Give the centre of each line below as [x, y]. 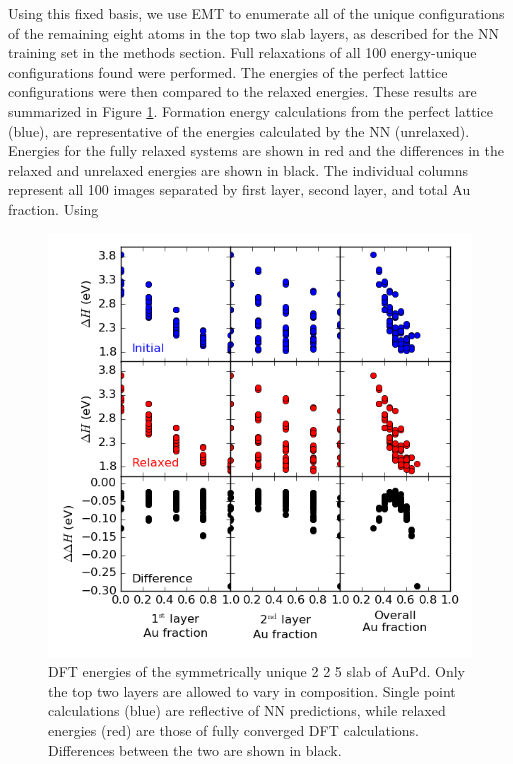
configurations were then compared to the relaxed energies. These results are [242, 91]
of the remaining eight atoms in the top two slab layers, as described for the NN [253, 32]
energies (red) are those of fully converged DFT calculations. [233, 729]
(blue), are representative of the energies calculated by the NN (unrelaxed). [239, 130]
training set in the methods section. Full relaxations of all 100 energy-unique [242, 52]
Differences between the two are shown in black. [195, 749]
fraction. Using [53, 208]
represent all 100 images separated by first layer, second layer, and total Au [239, 189]
